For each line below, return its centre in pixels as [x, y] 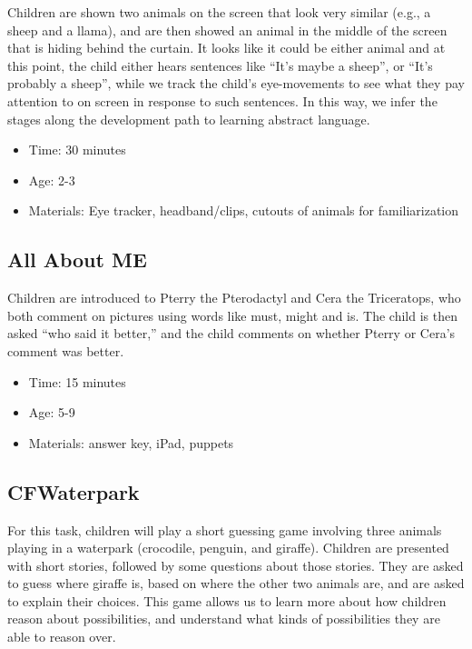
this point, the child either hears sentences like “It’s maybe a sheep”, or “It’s [220, 65]
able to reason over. [62, 637]
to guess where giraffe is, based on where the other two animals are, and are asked [236, 583]
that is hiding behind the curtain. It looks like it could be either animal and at [226, 48]
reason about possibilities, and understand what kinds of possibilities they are [224, 619]
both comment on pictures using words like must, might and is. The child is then [232, 315]
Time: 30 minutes [77, 150]
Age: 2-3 [52, 180]
